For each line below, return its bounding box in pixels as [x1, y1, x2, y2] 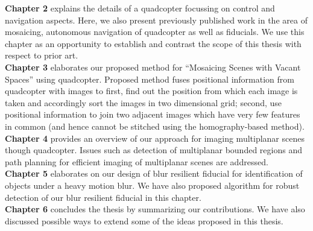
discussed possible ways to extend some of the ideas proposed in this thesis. [5, 214, 283, 227]
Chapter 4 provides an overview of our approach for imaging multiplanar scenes [5, 131, 305, 144]
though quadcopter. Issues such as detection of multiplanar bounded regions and [5, 144, 302, 156]
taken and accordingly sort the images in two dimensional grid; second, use [5, 96, 282, 109]
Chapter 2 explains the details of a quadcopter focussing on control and [5, 2, 275, 14]
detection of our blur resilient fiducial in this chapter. [5, 191, 201, 203]
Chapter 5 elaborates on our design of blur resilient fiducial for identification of [5, 167, 303, 180]
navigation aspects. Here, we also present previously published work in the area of [5, 13, 308, 26]
